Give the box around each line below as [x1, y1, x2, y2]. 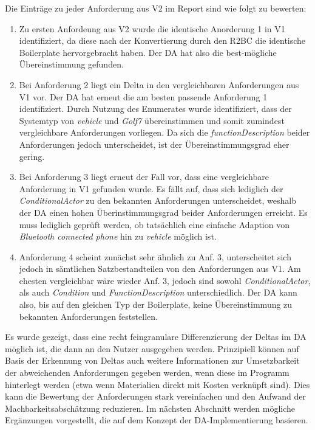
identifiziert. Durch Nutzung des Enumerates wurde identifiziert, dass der [19, 102, 292, 115]
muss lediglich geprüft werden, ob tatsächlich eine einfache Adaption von [19, 218, 290, 231]
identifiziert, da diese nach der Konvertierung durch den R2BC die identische [19, 34, 306, 47]
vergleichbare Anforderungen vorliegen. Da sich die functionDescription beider [19, 126, 310, 139]
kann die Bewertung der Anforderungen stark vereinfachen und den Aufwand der [5, 390, 307, 403]
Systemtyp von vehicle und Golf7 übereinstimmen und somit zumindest [19, 114, 285, 127]
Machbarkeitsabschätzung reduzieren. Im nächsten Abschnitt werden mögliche [5, 401, 296, 414]
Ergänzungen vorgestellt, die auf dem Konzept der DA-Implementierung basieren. [5, 414, 308, 426]
